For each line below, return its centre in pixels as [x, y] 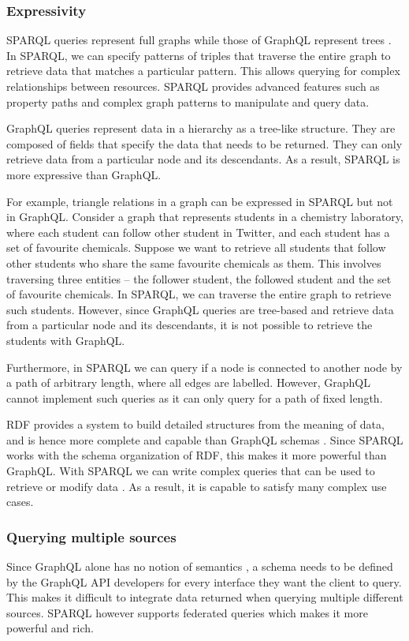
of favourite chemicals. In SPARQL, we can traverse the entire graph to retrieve [199, 294]
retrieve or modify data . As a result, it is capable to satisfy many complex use [197, 486]
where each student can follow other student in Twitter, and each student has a [198, 232]
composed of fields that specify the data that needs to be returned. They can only [204, 143]
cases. [20, 502]
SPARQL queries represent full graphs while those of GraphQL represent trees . [199, 40]
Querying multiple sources [91, 536]
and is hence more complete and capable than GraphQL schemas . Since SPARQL [205, 439]
